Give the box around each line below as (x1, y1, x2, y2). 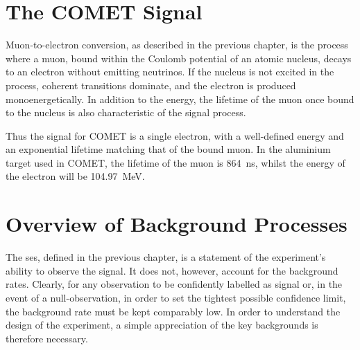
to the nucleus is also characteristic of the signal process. (6, 105, 246, 120)
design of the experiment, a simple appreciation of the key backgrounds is (6, 317, 318, 332)
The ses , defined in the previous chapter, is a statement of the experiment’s (6, 250, 326, 264)
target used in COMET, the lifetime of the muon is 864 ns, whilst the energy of (6, 155, 345, 169)
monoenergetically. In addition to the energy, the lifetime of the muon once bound (6, 91, 354, 106)
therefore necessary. (6, 331, 88, 345)
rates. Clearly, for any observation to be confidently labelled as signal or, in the (6, 277, 343, 291)
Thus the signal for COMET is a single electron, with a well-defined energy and (6, 128, 344, 142)
